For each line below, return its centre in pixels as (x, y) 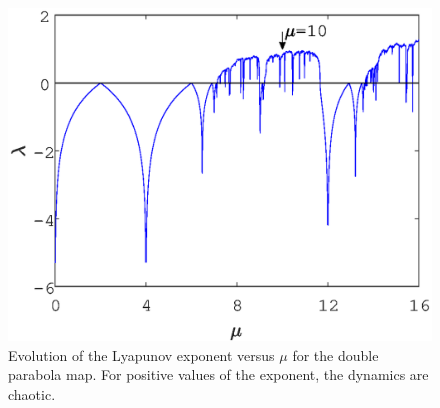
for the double (335, 354)
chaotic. (32, 393)
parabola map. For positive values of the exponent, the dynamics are (218, 374)
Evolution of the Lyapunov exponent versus (141, 354)
